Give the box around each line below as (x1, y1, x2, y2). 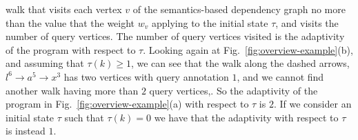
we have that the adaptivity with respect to (154, 110, 339, 124)
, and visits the (275, 15, 339, 30)
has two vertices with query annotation (63, 69, 229, 83)
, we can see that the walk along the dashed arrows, (130, 56, 350, 70)
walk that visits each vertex (6, 2, 122, 16)
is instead (6, 123, 46, 138)
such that (64, 110, 104, 124)
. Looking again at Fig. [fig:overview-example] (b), (143, 42, 353, 57)
